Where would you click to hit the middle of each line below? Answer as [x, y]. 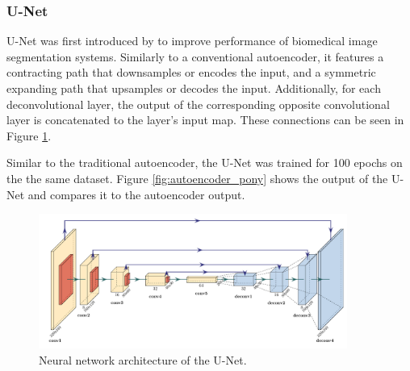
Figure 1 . [29, 135]
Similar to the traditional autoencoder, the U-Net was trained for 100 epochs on [205, 163]
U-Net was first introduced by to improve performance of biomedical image [192, 41]
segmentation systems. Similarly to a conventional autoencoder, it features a [195, 56]
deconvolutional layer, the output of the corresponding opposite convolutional [198, 104]
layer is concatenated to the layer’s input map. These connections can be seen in [205, 120]
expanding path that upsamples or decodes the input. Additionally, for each [194, 88]
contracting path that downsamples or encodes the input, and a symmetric [191, 72]
